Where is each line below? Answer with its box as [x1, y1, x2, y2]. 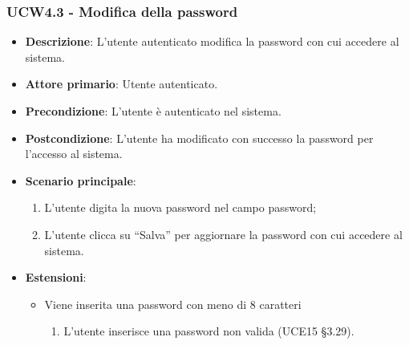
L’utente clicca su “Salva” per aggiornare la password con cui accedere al [44, 225, 403, 242]
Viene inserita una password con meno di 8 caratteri [44, 295, 302, 312]
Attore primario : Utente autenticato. [25, 75, 218, 92]
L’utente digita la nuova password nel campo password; [44, 199, 317, 216]
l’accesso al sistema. [25, 145, 123, 162]
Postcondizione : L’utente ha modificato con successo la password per [25, 129, 374, 146]
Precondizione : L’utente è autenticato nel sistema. [25, 103, 281, 119]
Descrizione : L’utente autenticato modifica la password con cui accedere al [25, 33, 399, 50]
